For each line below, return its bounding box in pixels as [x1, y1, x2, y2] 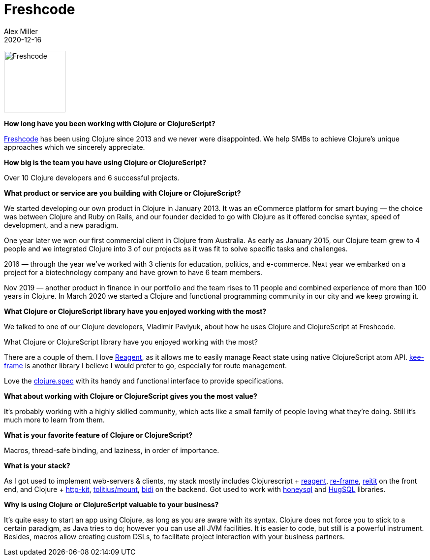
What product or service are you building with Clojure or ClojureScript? [4, 188, 241, 197]
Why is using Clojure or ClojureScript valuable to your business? [4, 500, 219, 509]
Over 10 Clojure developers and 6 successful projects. [4, 173, 180, 182]
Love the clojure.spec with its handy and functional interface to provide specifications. [4, 376, 284, 385]
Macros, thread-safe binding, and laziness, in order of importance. [4, 446, 219, 455]
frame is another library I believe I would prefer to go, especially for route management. [4, 361, 287, 370]
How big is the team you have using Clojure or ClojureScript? [4, 158, 206, 167]
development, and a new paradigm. [4, 220, 119, 229]
